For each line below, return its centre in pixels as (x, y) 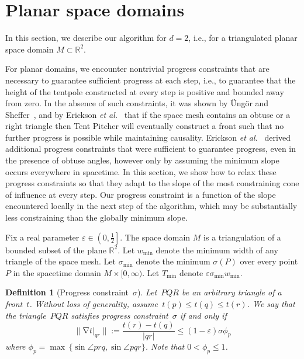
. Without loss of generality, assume (94, 304)
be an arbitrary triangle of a (232, 292)
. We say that (271, 304)
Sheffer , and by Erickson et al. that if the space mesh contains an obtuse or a (148, 114)
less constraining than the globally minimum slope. (96, 217)
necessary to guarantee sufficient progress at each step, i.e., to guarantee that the (151, 80)
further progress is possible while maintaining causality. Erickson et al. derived (148, 137)
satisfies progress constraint (120, 315)
